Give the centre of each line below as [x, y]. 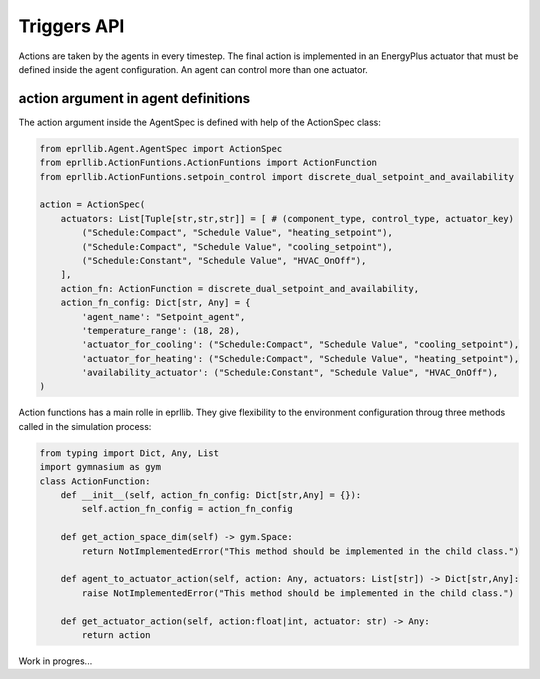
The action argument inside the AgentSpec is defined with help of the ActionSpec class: [200, 122]
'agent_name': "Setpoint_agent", [163, 316]
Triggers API [71, 26]
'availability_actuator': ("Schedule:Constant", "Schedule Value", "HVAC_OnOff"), [290, 373]
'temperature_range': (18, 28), [160, 330]
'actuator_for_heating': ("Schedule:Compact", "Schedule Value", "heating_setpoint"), [300, 358]
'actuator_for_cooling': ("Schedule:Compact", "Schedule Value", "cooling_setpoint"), [300, 344]
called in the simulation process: [85, 426]
